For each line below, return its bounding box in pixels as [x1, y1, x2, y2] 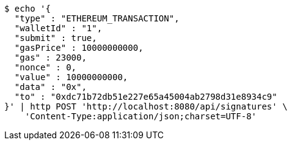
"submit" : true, [14, 33, 97, 43]
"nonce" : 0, [14, 62, 77, 72]
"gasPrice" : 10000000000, [14, 43, 144, 53]
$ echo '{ [4, 4, 51, 13]
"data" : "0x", [14, 82, 87, 92]
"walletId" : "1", [14, 23, 103, 33]
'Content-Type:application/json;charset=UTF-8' [24, 111, 257, 121]
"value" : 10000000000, [14, 72, 128, 82]
